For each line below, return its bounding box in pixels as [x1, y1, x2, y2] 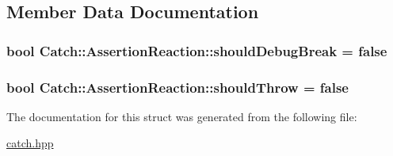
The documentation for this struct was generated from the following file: [6, 108, 357, 124]
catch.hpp [6, 135, 54, 151]
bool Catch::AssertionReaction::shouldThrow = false [6, 77, 349, 97]
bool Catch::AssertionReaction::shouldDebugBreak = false [6, 40, 387, 60]
